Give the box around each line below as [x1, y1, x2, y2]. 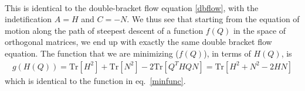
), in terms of [204, 47, 251, 59]
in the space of [233, 24, 286, 36]
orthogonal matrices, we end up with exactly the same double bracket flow [5, 36, 272, 48]
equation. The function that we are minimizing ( [5, 47, 179, 59]
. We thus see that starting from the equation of [127, 13, 300, 25]
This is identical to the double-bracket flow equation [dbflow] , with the [5, 1, 259, 13]
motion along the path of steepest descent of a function [5, 24, 204, 36]
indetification [5, 13, 52, 25]
